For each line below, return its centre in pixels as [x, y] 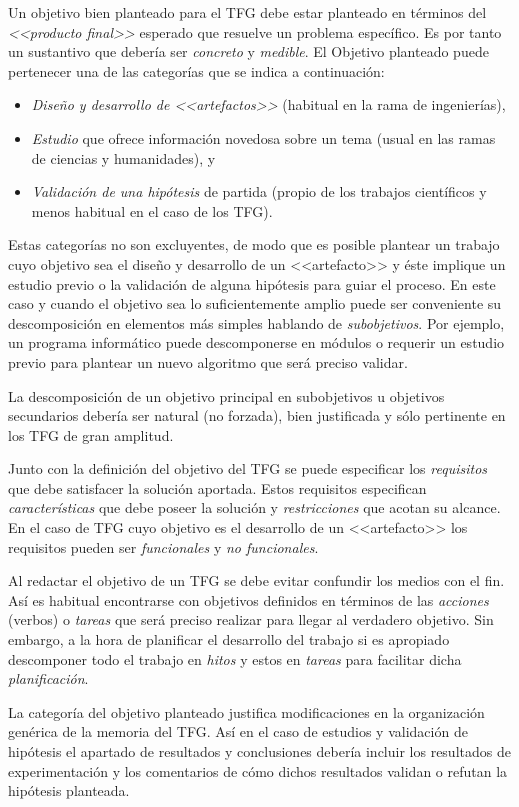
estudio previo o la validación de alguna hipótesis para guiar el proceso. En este [252, 283]
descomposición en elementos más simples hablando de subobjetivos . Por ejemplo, [256, 322]
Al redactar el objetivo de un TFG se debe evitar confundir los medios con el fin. [256, 580]
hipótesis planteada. [69, 790]
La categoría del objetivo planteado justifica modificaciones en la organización [246, 711]
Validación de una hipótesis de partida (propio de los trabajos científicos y [259, 191]
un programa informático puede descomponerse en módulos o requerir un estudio [256, 342]
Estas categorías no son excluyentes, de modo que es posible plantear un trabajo [254, 244]
